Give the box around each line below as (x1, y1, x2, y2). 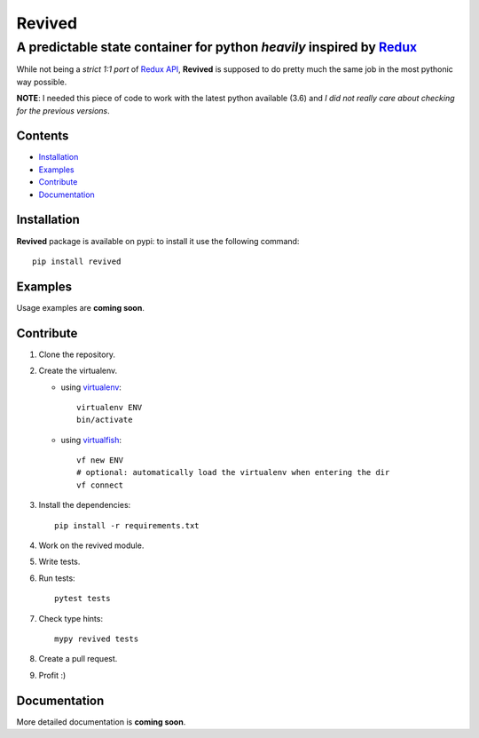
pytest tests (54, 593, 111, 604)
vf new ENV (76, 456, 124, 465)
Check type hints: (38, 613, 104, 623)
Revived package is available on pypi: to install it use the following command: (16, 235, 300, 246)
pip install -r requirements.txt (54, 520, 200, 530)
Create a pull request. (38, 654, 118, 664)
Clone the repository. (38, 349, 115, 360)
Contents (16, 129, 69, 144)
